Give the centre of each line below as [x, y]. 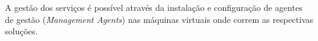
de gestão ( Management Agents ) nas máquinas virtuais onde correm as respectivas [159, 19]
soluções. [21, 31]
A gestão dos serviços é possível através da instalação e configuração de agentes [154, 7]
